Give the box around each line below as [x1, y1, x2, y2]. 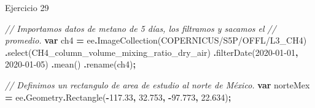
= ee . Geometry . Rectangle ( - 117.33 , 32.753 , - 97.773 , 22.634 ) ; [5, 90, 231, 103]
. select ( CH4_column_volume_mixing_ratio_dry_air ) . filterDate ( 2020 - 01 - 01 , [5, 45, 298, 58]
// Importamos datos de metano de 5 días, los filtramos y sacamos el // [5, 21, 276, 34]
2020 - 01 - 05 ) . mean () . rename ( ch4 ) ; [5, 58, 136, 71]
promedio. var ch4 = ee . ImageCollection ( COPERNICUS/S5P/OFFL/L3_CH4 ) [5, 34, 307, 47]
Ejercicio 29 [5, 1, 49, 13]
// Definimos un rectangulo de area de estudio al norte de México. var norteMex [5, 78, 310, 91]
